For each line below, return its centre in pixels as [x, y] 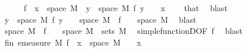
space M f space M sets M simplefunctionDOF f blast [123, 31]
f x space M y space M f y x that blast [126, 8]
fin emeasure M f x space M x [73, 42]
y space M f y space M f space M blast [100, 19]
